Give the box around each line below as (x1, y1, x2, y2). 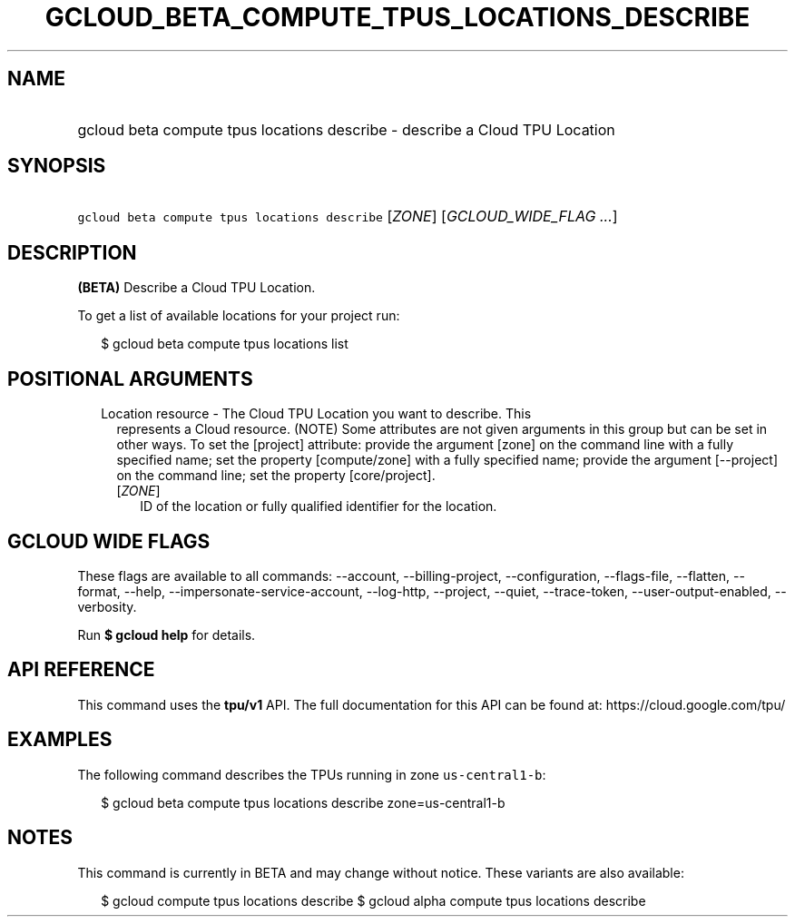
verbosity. (77, 598, 137, 614)
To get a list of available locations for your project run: (77, 308, 400, 324)
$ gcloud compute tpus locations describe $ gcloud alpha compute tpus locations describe (101, 892, 646, 909)
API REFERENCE (7, 658, 155, 682)
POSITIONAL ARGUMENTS (7, 367, 253, 390)
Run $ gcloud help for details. (77, 626, 256, 643)
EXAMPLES (7, 728, 113, 752)
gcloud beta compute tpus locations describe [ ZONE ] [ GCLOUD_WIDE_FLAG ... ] (77, 207, 618, 226)
